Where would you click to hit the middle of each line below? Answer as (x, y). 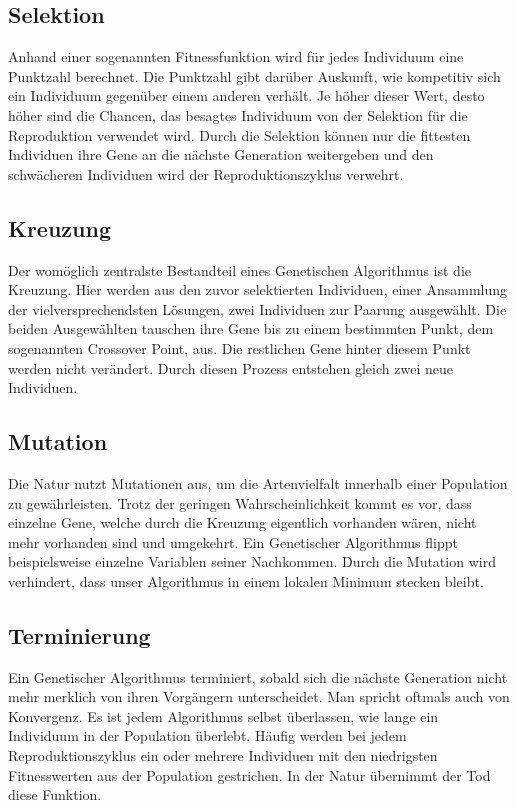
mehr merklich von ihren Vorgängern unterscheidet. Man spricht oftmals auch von (259, 696)
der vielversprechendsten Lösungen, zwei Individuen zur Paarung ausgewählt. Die (257, 308)
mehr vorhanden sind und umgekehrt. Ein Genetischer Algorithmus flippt (233, 541)
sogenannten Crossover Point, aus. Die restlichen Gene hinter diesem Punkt (239, 347)
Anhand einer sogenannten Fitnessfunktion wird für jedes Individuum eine (236, 56)
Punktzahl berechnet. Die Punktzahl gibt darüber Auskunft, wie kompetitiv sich (254, 75)
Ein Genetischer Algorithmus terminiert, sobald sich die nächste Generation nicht (258, 676)
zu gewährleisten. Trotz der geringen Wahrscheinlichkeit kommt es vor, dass (240, 502)
